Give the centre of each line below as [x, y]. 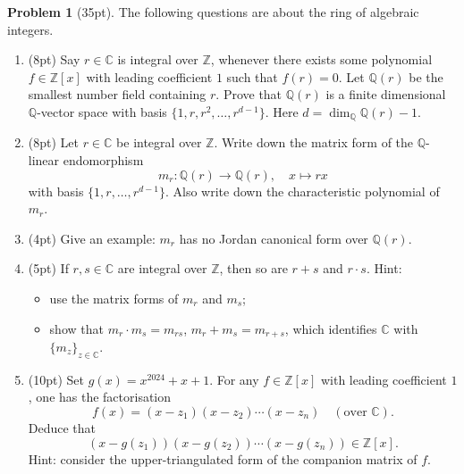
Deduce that [62, 428]
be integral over [159, 142]
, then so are [253, 268]
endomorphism [103, 160]
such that [252, 76]
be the [426, 76]
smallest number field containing [117, 94]
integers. [30, 29]
